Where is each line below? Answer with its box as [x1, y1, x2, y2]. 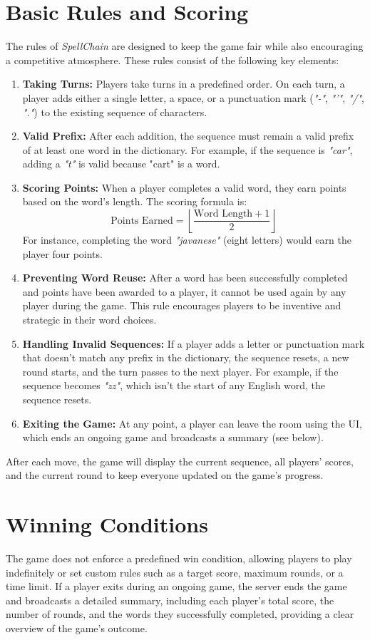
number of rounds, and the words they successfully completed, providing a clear [6, 607, 354, 621]
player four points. [22, 246, 103, 261]
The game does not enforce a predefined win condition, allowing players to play [6, 551, 352, 566]
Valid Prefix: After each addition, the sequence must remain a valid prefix [22, 128, 354, 143]
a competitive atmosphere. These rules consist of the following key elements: [6, 52, 339, 67]
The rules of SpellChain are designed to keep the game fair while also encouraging [6, 38, 364, 53]
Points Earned [111, 215, 173, 226]
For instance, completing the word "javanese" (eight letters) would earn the [22, 232, 351, 247]
